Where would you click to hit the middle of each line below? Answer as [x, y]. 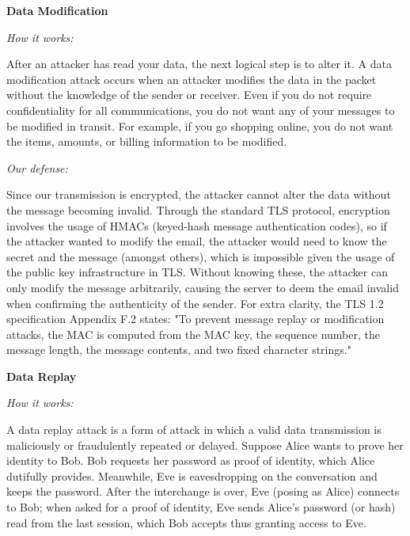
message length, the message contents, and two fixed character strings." [179, 350]
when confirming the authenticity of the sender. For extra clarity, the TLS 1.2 [195, 303]
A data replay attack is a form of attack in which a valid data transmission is [194, 430]
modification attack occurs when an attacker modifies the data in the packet [192, 79]
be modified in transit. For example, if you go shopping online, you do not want [200, 125]
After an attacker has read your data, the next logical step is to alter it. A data [199, 64]
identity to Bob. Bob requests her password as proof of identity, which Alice [191, 460]
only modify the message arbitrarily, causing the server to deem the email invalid [203, 287]
